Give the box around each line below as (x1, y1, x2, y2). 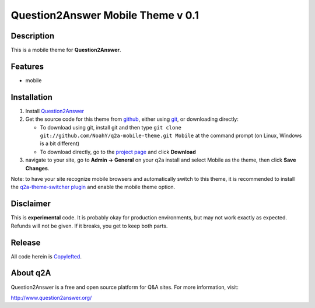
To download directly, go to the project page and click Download (40, 148, 197, 155)
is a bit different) (40, 140, 80, 147)
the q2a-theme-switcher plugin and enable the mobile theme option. (10, 184, 176, 191)
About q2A (10, 268, 51, 278)
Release (10, 237, 41, 247)
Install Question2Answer (25, 107, 85, 114)
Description (10, 31, 55, 41)
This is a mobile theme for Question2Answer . (10, 47, 122, 54)
